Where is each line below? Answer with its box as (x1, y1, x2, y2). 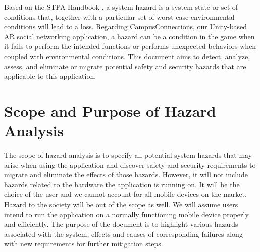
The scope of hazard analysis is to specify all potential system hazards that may (4, 149, 252, 160)
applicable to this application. (4, 71, 96, 81)
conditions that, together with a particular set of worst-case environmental (4, 11, 235, 22)
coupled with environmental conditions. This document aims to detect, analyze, (4, 51, 250, 61)
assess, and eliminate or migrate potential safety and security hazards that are (4, 61, 246, 71)
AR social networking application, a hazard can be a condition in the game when (4, 31, 255, 41)
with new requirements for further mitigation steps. (4, 238, 163, 249)
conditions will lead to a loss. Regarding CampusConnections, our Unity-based (4, 21, 247, 32)
